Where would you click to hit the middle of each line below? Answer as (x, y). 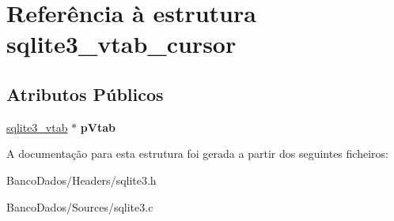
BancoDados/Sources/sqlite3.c (80, 206)
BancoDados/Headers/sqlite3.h (81, 180)
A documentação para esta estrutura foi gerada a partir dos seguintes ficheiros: (197, 154)
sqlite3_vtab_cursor (121, 44)
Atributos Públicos (85, 94)
